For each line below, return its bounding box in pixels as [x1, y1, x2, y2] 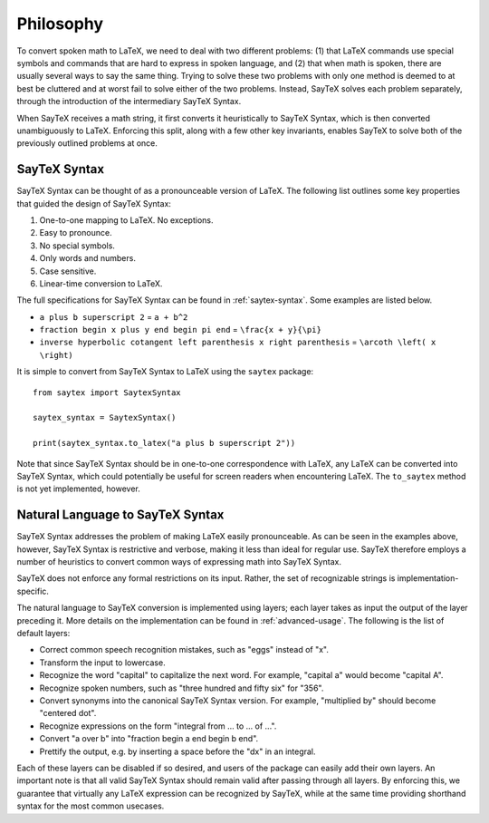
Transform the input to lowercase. [39, 657, 167, 668]
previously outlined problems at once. [16, 138, 158, 149]
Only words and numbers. [39, 253, 136, 264]
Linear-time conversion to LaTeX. [39, 277, 163, 289]
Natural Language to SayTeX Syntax [16, 508, 225, 523]
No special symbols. [39, 240, 115, 251]
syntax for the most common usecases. [16, 800, 165, 811]
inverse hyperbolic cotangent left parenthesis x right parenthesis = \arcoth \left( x [39, 336, 436, 348]
